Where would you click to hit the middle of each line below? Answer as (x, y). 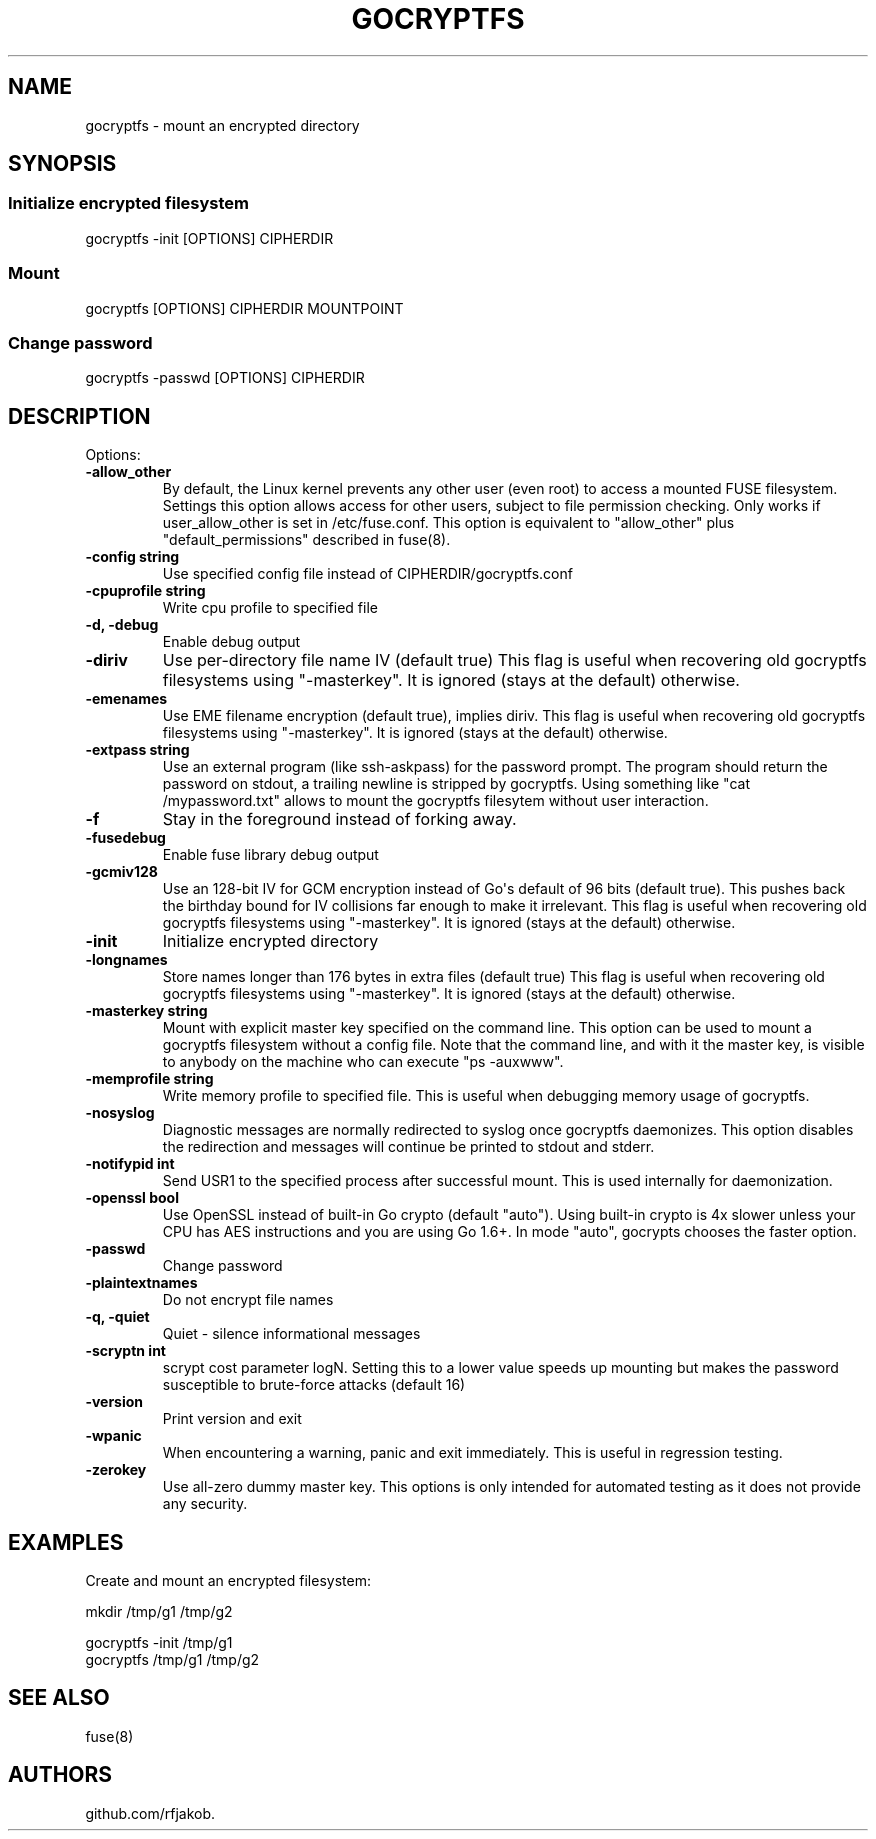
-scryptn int (125, 1351)
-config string (132, 557)
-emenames (126, 699)
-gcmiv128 (121, 872)
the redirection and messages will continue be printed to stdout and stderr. (408, 1147)
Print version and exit (232, 1419)
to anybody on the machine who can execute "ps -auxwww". (363, 1062)
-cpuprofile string (145, 591)
